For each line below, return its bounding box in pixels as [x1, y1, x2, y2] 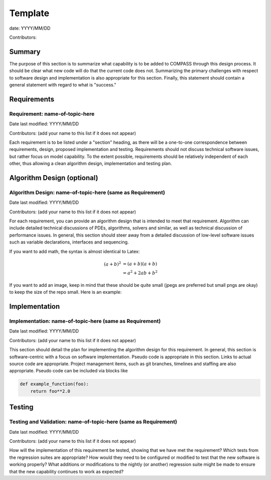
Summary [9, 47, 41, 56]
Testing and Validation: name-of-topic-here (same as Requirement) [9, 418, 178, 425]
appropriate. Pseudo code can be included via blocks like [9, 368, 128, 374]
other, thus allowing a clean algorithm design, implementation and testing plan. [9, 161, 172, 167]
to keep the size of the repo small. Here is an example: [9, 289, 122, 295]
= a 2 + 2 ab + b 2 [122, 269, 158, 276]
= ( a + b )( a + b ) [122, 261, 158, 267]
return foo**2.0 [30, 388, 70, 394]
